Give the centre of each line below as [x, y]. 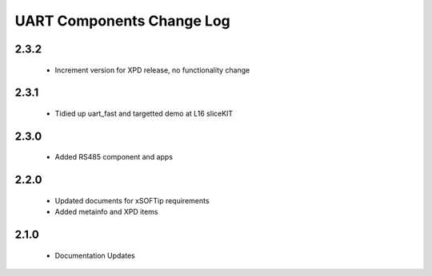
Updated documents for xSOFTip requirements [132, 200]
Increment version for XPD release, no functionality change [152, 70]
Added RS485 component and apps [114, 157]
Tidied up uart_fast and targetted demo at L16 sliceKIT [144, 113]
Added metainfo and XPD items [107, 212]
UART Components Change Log [123, 21]
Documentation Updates [95, 255]
